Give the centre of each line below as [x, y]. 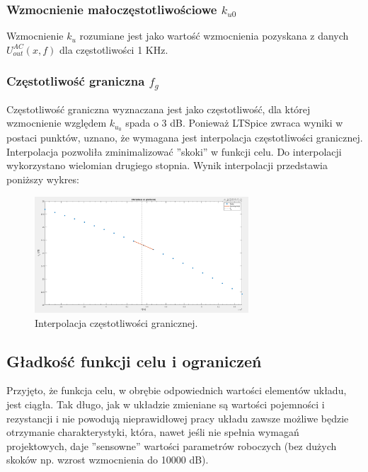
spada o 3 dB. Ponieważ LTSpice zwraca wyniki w [234, 123]
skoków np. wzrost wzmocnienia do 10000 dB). [108, 460]
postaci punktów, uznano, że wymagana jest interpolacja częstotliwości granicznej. [185, 138]
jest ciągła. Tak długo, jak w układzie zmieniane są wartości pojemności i [166, 404]
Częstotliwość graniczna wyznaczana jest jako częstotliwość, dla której [159, 109]
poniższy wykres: [43, 179]
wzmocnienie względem [57, 123]
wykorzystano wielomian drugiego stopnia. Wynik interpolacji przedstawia [167, 165]
